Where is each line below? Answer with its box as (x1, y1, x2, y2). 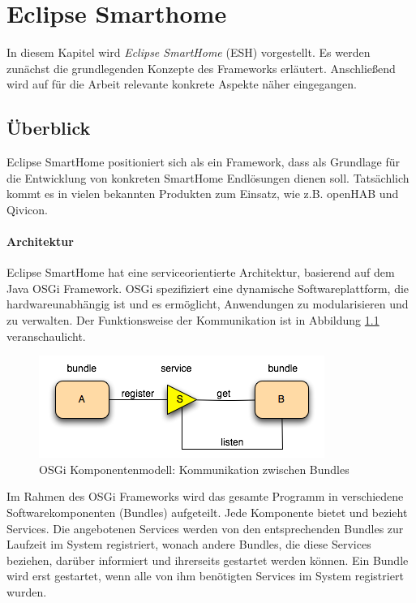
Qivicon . (6, 200, 48, 218)
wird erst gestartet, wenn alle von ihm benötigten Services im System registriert (6, 567, 404, 584)
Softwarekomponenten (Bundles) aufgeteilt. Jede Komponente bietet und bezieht (6, 504, 408, 521)
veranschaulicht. (6, 327, 86, 344)
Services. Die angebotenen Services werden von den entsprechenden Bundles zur (6, 519, 404, 536)
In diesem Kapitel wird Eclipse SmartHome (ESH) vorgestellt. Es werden (6, 44, 371, 61)
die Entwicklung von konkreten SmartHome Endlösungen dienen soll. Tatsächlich (6, 169, 410, 186)
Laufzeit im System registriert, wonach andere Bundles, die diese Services (6, 536, 371, 553)
